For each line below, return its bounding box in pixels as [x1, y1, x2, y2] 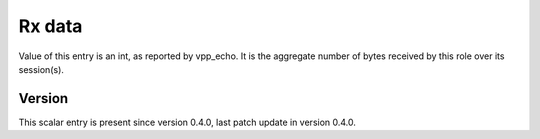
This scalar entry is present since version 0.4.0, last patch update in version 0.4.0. [18, 116, 357, 128]
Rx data [18, 15, 83, 37]
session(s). [18, 63, 65, 75]
